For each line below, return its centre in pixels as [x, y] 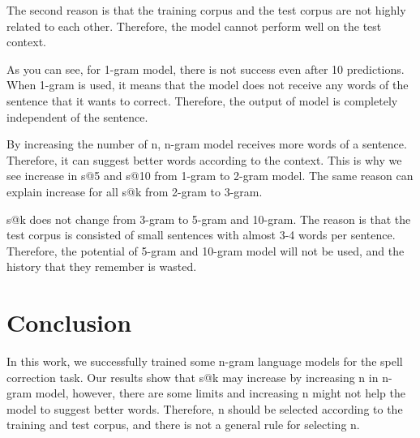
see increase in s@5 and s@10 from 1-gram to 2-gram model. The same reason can [210, 176]
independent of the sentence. [77, 116]
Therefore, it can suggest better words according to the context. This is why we [204, 159]
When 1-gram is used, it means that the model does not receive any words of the [208, 85]
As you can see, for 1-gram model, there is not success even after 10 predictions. [206, 69]
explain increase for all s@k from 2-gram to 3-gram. [135, 191]
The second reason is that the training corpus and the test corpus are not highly [206, 10]
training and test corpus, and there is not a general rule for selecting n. [183, 425]
